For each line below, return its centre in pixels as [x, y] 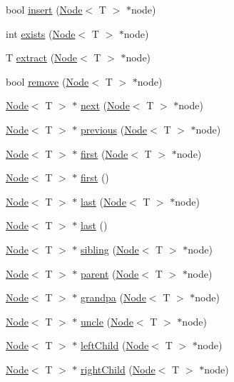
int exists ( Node [41, 33]
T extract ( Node [42, 57]
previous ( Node [114, 129]
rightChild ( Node [118, 369]
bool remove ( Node [47, 81]
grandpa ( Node [113, 297]
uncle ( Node [107, 321]
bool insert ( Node [44, 9]
